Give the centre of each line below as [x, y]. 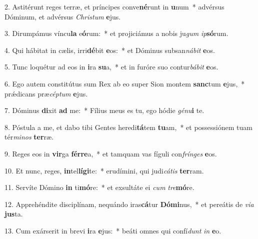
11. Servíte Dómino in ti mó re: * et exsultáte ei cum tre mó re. [99, 187]
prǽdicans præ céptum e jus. [46, 93]
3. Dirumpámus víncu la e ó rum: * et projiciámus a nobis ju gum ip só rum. [116, 33]
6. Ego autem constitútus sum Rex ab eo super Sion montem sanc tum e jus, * [125, 83]
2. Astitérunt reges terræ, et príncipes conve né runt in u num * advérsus [114, 6]
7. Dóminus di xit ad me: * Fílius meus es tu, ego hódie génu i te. [104, 110]
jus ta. [14, 214]
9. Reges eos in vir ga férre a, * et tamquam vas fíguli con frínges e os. [111, 153]
